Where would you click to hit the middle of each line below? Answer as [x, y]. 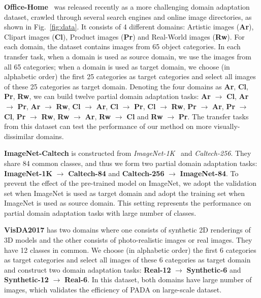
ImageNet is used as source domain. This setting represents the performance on [128, 203]
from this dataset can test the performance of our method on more [108, 126]
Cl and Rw [145, 116]
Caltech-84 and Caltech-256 [116, 173]
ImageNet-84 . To [209, 173]
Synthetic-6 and [214, 269]
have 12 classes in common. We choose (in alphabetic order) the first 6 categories [130, 250]
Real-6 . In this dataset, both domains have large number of [158, 279]
